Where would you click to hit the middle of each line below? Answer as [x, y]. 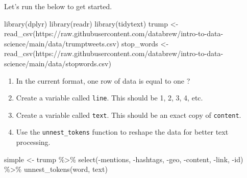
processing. [33, 142]
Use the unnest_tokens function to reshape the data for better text [122, 132]
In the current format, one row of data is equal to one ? [103, 80]
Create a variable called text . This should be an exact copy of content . [129, 115]
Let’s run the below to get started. [58, 6]
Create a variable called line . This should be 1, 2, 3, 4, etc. [109, 98]
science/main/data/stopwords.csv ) [58, 63]
